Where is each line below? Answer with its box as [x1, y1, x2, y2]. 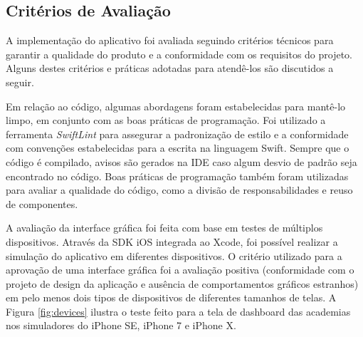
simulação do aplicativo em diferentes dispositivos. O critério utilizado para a [6, 248, 342, 263]
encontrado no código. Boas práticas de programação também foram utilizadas [6, 168, 349, 183]
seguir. [6, 74, 34, 89]
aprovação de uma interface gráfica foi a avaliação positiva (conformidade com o [6, 262, 354, 277]
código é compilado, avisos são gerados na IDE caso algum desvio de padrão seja [6, 154, 357, 169]
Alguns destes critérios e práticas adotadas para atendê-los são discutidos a [6, 61, 334, 76]
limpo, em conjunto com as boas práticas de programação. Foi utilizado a [6, 113, 326, 128]
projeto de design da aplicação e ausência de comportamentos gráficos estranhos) [6, 276, 359, 291]
